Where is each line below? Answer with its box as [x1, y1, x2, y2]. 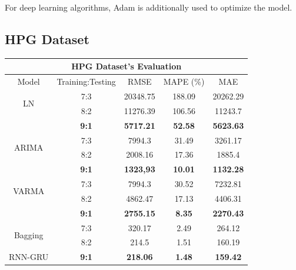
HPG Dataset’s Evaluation [71, 60, 182, 72]
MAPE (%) [163, 75, 205, 88]
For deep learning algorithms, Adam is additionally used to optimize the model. [5, 1, 292, 13]
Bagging [14, 229, 44, 241]
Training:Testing [56, 75, 116, 88]
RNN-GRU [9, 251, 49, 263]
